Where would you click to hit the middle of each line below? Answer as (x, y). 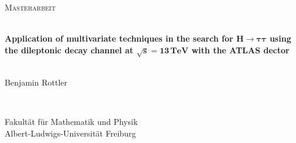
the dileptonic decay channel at (69, 50)
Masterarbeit (30, 7)
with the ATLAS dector (240, 50)
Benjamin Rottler (36, 82)
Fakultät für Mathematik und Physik (71, 122)
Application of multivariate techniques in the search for (119, 38)
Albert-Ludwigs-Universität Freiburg (70, 133)
